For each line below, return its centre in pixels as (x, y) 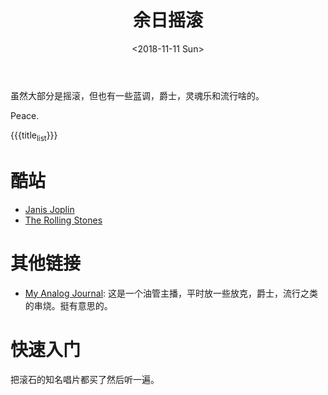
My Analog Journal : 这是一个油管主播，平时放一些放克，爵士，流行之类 (171, 293)
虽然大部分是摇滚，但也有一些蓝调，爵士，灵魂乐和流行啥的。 (137, 95)
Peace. (25, 115)
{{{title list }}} (34, 136)
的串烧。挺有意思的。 (68, 305)
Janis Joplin (49, 209)
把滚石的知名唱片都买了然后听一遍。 (85, 379)
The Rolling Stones (63, 220)
